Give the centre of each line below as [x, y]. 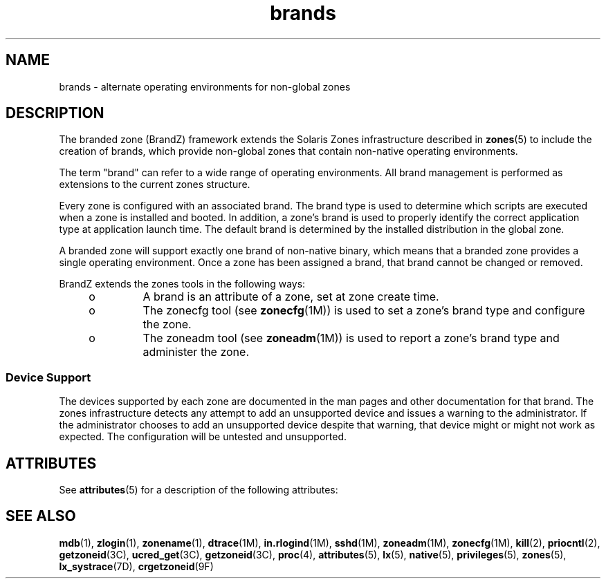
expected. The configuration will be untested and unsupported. [203, 437]
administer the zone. [196, 352]
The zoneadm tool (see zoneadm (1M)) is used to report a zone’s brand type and [351, 338]
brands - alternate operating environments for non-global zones [205, 86]
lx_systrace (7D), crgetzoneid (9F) [136, 566]
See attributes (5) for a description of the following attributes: [199, 490]
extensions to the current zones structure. [155, 185]
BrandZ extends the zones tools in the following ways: [182, 284]
